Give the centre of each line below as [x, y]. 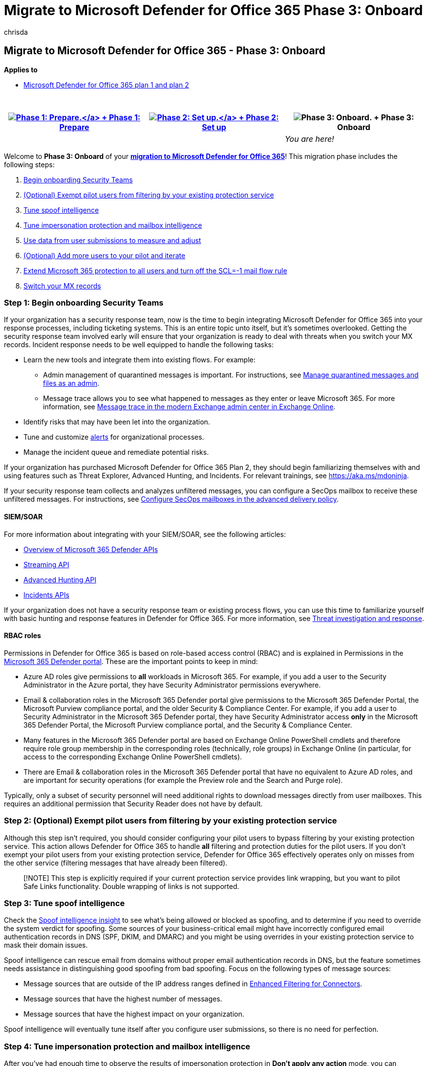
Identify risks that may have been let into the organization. [117, 422]
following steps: [29, 164]
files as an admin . [71, 383]
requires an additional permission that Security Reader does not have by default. [133, 803]
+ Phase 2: [259, 117]
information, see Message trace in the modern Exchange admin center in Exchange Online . [189, 407]
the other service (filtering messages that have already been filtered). [116, 863]
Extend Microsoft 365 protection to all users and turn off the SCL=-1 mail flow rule [155, 270]
